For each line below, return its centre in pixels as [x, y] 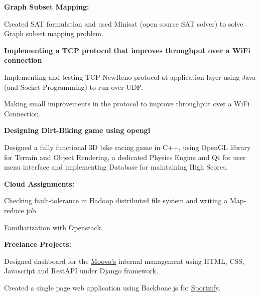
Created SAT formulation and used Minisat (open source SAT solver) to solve [124, 23]
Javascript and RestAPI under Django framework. [81, 271]
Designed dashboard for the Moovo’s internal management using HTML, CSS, [124, 261]
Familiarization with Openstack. [53, 227]
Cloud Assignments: [39, 183]
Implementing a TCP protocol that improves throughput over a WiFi [127, 50]
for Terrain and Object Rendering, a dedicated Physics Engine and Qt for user [125, 157]
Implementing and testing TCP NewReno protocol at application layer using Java [130, 77]
